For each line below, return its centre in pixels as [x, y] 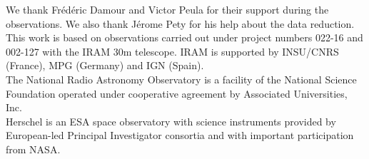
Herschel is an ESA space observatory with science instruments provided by [171, 121]
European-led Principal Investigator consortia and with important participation [180, 135]
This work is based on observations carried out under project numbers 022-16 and [184, 37]
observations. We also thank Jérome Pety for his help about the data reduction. [180, 23]
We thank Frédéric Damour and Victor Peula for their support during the [167, 9]
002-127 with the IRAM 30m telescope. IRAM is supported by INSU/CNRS [172, 51]
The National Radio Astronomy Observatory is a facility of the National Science [181, 79]
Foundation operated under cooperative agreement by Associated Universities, [177, 93]
